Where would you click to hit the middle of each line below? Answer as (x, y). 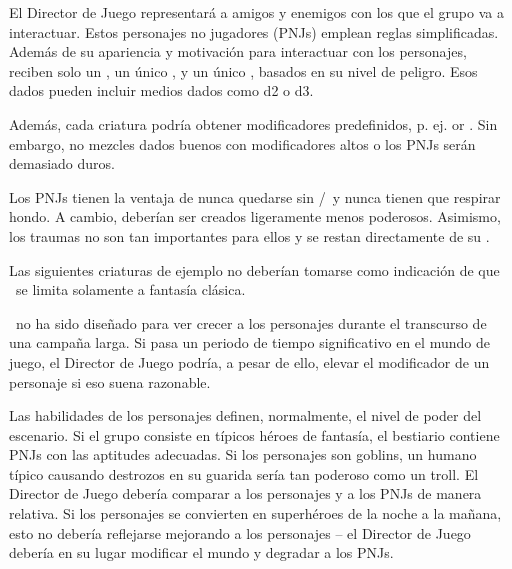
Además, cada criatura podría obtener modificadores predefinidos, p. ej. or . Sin (253, 123)
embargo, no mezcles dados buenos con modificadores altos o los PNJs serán (242, 143)
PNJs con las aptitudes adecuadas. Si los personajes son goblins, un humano (243, 454)
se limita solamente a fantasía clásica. (130, 289)
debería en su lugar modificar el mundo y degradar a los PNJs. (201, 552)
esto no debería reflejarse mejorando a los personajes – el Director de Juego (240, 532)
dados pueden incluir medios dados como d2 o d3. (161, 90)
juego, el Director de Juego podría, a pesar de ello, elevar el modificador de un (249, 361)
